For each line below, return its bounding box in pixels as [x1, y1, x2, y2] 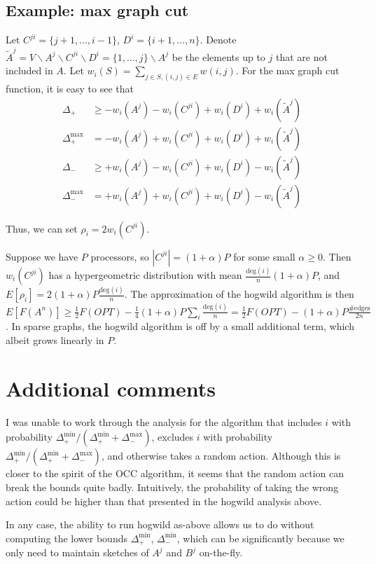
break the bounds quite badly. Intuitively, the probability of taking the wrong [6, 479, 339, 494]
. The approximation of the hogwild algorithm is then [124, 287, 354, 301]
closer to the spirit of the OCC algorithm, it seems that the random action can [6, 466, 344, 481]
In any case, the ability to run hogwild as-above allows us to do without [6, 517, 314, 532]
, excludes [151, 429, 194, 444]
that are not [275, 49, 328, 64]
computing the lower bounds [6, 530, 127, 545]
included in [6, 63, 53, 78]
